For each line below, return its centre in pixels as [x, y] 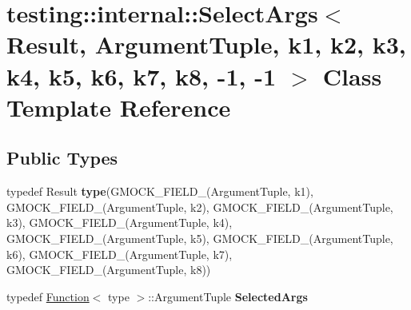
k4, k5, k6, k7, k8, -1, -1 [142, 76]
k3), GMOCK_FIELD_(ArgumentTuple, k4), [120, 223]
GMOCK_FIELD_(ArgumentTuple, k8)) [109, 270]
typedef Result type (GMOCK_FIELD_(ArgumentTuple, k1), [160, 191]
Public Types [62, 158]
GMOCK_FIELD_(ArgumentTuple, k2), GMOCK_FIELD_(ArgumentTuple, [200, 207]
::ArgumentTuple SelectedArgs [228, 296]
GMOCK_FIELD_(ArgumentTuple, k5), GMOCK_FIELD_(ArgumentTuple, [200, 238]
